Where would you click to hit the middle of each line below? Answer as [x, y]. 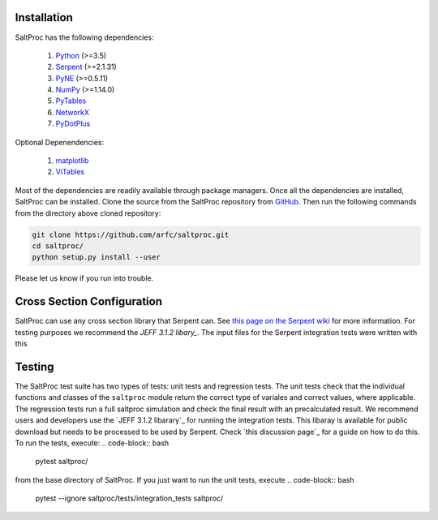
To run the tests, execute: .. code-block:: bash [92, 443]
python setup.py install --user [97, 257]
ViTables [70, 172]
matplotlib [72, 161]
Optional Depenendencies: [60, 142]
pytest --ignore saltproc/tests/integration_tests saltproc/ [129, 498]
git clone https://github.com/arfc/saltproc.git [131, 234]
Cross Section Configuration [88, 301]
